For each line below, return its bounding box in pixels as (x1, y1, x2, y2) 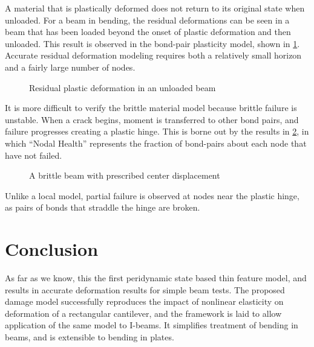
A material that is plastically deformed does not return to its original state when (5, 2, 305, 14)
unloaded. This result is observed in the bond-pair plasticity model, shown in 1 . (5, 37, 300, 49)
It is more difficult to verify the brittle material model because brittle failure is (5, 101, 297, 114)
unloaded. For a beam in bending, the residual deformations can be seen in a (5, 13, 290, 26)
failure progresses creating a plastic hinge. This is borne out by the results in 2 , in (5, 125, 309, 138)
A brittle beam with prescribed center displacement (29, 169, 220, 182)
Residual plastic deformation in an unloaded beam (29, 81, 216, 94)
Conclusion (5, 237, 99, 261)
